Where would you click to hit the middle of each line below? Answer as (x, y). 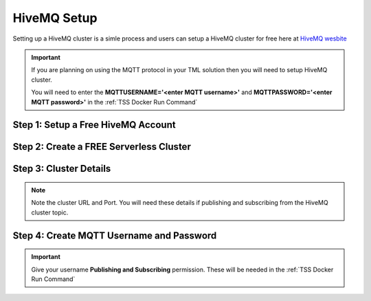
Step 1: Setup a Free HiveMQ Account (94, 125)
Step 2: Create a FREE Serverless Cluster (102, 147)
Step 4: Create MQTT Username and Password (115, 235)
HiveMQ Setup (55, 18)
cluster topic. (50, 212)
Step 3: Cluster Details (62, 169)
